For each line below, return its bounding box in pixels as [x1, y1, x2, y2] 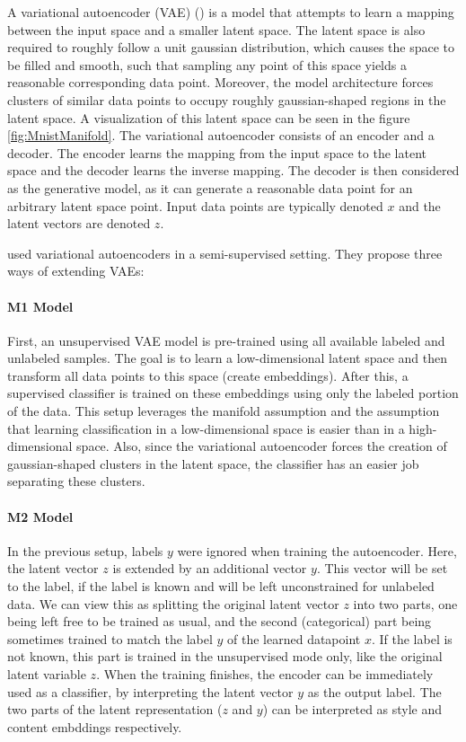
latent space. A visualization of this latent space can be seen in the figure [7, 108, 410, 127]
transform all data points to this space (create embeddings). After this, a [7, 366, 409, 384]
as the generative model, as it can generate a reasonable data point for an [7, 178, 413, 197]
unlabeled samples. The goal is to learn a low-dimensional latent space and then [7, 349, 448, 367]
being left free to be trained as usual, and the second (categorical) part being [7, 612, 432, 631]
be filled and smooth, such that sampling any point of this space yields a [7, 55, 407, 74]
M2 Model [7, 507, 74, 526]
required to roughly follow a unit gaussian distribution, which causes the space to [7, 38, 455, 57]
